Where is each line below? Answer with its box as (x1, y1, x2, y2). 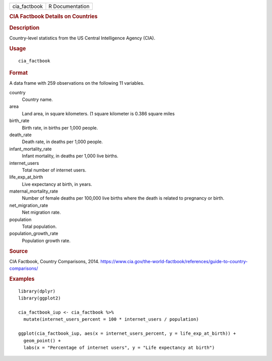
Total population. (22, 223, 57, 229)
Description (9, 24, 40, 31)
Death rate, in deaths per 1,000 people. (22, 139, 103, 145)
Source (9, 248, 28, 255)
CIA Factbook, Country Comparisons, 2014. (9, 258, 100, 264)
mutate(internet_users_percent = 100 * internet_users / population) (23, 317, 199, 322)
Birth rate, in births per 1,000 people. (22, 125, 98, 131)
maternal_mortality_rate (9, 188, 58, 194)
